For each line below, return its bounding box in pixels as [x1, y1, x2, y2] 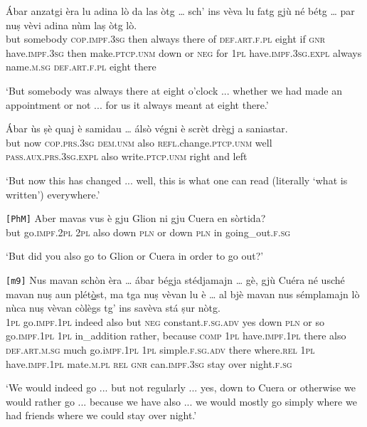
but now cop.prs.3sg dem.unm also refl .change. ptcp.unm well [6, 135, 272, 149]
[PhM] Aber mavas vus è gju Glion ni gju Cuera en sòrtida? [6, 211, 266, 226]
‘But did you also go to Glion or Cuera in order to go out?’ [6, 248, 264, 263]
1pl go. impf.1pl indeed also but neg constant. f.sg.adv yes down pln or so [6, 314, 324, 329]
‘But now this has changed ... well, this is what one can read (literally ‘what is [6, 172, 348, 187]
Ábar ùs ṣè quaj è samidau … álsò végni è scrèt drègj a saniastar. [6, 121, 288, 136]
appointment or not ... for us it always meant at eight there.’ [6, 97, 269, 112]
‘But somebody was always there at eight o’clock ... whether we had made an [6, 83, 342, 97]
